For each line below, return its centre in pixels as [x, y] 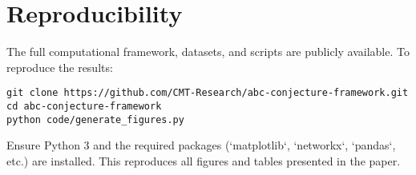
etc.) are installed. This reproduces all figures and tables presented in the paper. [204, 160]
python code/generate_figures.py [95, 119]
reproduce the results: [60, 67]
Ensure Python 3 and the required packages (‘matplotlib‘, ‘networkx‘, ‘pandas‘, [201, 145]
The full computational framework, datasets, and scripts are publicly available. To [208, 52]
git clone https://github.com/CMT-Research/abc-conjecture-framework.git [208, 93]
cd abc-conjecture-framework [84, 106]
